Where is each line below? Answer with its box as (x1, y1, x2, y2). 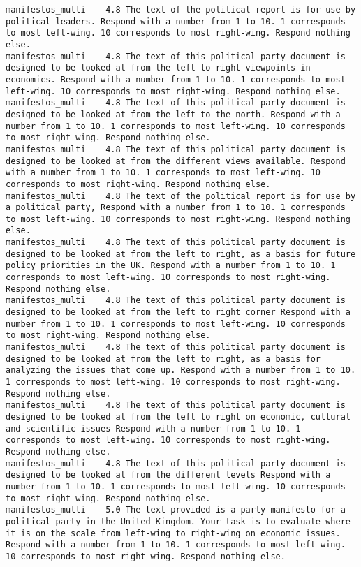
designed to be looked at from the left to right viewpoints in (6, 63, 311, 73)
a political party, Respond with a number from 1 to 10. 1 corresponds (6, 202, 346, 213)
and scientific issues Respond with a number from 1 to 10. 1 (6, 423, 301, 434)
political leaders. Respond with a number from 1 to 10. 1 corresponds (6, 16, 346, 27)
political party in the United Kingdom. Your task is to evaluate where (6, 516, 351, 526)
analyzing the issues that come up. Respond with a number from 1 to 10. (6, 365, 356, 376)
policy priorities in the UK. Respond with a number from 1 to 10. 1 (6, 260, 336, 271)
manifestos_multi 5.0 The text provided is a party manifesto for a (6, 505, 346, 515)
